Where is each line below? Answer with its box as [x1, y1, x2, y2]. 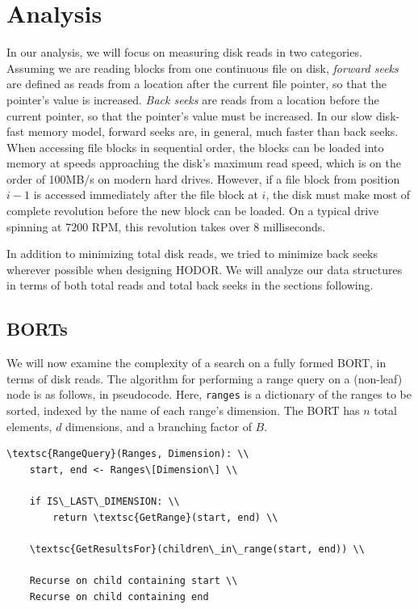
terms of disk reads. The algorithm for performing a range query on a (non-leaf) [6, 370, 403, 387]
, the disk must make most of [265, 186, 411, 203]
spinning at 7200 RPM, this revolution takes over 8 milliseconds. [6, 218, 326, 235]
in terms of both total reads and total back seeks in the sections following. [6, 277, 374, 294]
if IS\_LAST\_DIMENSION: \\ [29, 496, 180, 508]
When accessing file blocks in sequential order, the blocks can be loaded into [6, 138, 384, 155]
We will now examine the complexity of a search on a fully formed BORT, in [6, 354, 387, 371]
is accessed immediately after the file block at [33, 186, 258, 203]
